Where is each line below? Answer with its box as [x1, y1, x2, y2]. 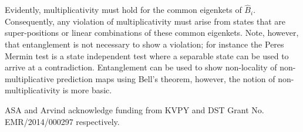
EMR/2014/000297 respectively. [5, 115, 120, 127]
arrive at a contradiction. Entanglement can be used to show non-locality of [5, 61, 277, 73]
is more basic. [62, 84, 112, 96]
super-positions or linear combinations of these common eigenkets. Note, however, [5, 26, 299, 39]
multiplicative [5, 72, 54, 84]
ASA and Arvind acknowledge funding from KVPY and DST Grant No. [5, 103, 264, 116]
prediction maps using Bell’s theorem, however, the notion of [56, 72, 275, 84]
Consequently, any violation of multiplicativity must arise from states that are [5, 15, 286, 27]
